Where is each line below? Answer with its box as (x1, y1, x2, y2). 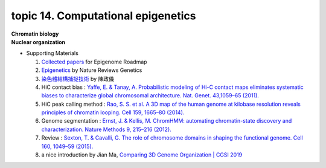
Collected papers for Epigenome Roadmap (41, 58, 147, 65)
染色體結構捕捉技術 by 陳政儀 (41, 75, 115, 82)
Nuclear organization (11, 38, 66, 45)
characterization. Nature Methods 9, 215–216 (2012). (41, 126, 171, 133)
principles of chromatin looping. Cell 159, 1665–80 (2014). (41, 109, 185, 116)
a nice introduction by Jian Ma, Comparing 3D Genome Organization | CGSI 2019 (41, 151, 243, 158)
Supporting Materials (26, 50, 78, 57)
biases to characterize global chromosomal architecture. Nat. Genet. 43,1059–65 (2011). (41, 92, 260, 99)
